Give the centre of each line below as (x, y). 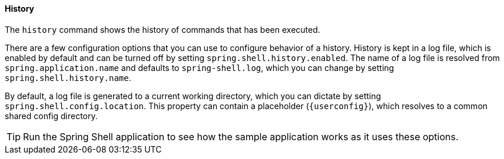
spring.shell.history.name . (68, 77)
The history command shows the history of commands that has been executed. (163, 29)
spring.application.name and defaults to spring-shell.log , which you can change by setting (200, 67)
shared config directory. (51, 116)
